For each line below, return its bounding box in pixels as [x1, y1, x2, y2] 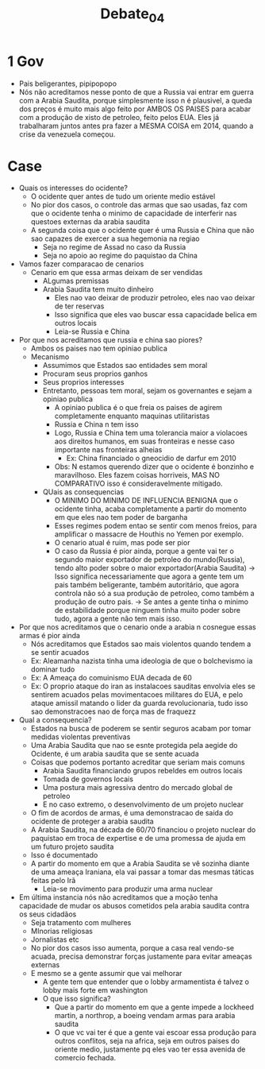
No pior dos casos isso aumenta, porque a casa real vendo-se [30, 943, 235, 953]
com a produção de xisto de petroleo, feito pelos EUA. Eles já [18, 112, 220, 122]
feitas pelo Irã [30, 876, 76, 885]
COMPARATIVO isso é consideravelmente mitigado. [54, 478, 223, 489]
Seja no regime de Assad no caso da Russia [42, 242, 186, 252]
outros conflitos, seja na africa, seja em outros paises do [54, 1036, 240, 1046]
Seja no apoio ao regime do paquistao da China [42, 251, 198, 261]
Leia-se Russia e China [54, 327, 130, 336]
